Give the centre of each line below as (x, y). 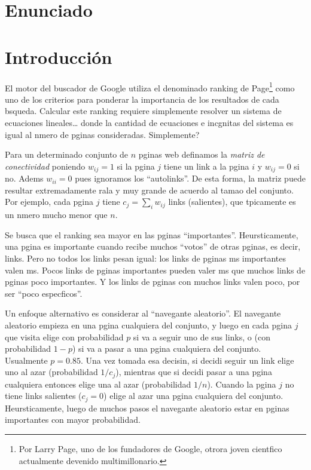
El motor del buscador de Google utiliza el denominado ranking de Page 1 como (150, 87)
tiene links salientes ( (43, 396)
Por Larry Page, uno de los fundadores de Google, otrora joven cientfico (150, 448)
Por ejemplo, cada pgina (49, 202)
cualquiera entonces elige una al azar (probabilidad (98, 384)
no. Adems (24, 178)
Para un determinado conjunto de (67, 154)
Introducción (59, 56)
